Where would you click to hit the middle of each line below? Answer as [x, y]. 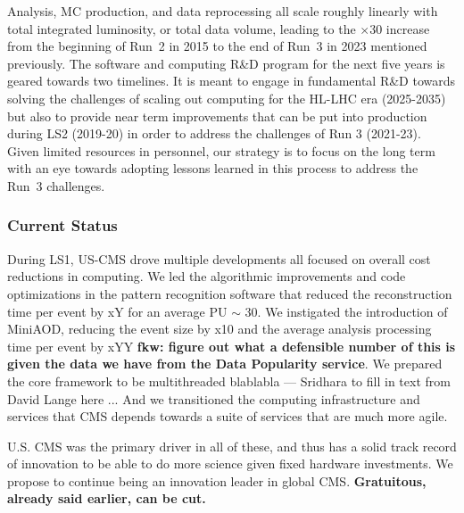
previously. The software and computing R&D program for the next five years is [226, 63]
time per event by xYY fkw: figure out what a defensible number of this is [232, 346]
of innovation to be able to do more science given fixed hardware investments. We [230, 463]
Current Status [62, 225]
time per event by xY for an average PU [117, 311]
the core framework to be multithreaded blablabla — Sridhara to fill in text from [229, 381]
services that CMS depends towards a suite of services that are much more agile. [228, 416]
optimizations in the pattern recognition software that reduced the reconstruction [230, 293]
